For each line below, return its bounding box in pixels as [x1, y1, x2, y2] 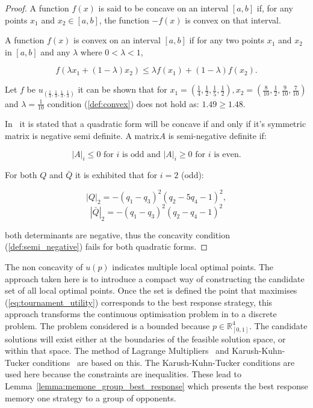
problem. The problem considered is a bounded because [5, 319, 210, 332]
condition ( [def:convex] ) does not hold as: [47, 97, 199, 110]
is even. [214, 150, 241, 159]
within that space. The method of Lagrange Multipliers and [5, 344, 229, 357]
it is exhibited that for [75, 168, 158, 181]
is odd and [122, 150, 161, 159]
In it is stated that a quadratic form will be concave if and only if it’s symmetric [5, 117, 306, 130]
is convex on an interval [73, 34, 161, 46]
